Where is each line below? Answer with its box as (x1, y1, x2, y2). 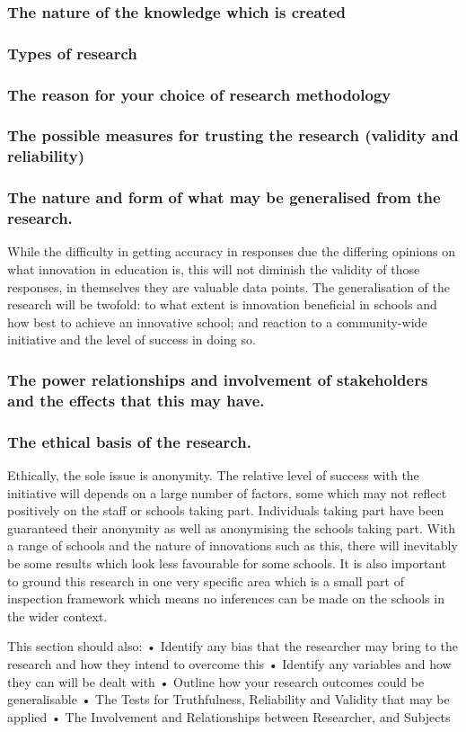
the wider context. (7, 606, 108, 625)
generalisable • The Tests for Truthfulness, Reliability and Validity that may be (7, 690, 450, 709)
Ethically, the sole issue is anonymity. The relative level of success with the (7, 465, 419, 484)
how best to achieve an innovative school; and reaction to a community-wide (7, 312, 427, 331)
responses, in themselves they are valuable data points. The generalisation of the (7, 277, 450, 296)
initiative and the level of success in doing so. (7, 330, 256, 349)
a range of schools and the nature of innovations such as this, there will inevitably (7, 536, 458, 555)
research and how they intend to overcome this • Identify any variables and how (7, 654, 452, 673)
